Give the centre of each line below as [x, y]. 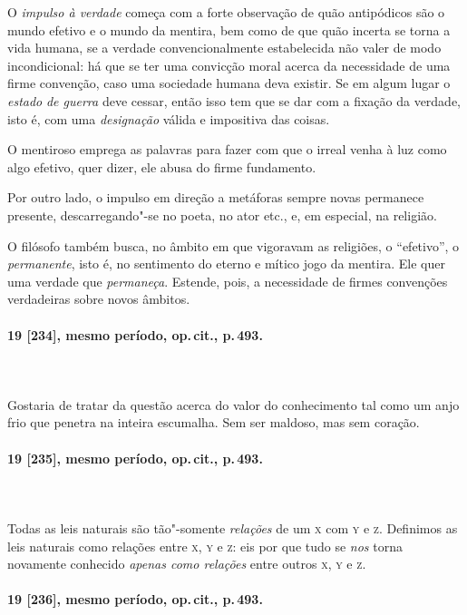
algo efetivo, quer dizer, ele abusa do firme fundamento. [162, 166]
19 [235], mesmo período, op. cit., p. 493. [135, 458]
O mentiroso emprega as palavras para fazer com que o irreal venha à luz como [227, 149]
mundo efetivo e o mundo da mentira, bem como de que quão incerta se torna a [229, 29]
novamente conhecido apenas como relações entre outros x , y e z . [187, 564]
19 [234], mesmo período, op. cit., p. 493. [135, 334]
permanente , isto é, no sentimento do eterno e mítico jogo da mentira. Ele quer [226, 264]
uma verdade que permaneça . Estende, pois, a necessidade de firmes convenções [228, 281]
